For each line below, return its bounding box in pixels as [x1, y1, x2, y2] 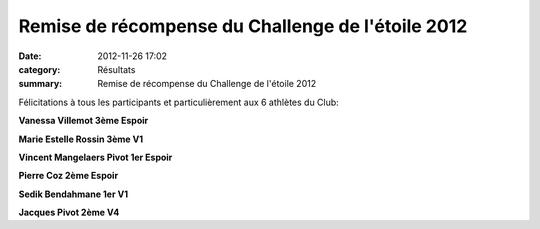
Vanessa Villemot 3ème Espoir [18, 115, 149, 127]
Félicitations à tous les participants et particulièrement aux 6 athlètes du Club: [18, 96, 339, 108]
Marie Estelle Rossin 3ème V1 [18, 133, 144, 145]
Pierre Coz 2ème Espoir [18, 170, 119, 182]
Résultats [97, 63, 136, 75]
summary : [18, 78, 63, 90]
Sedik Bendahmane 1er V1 [18, 188, 129, 200]
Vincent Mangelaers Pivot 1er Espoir [18, 151, 173, 163]
